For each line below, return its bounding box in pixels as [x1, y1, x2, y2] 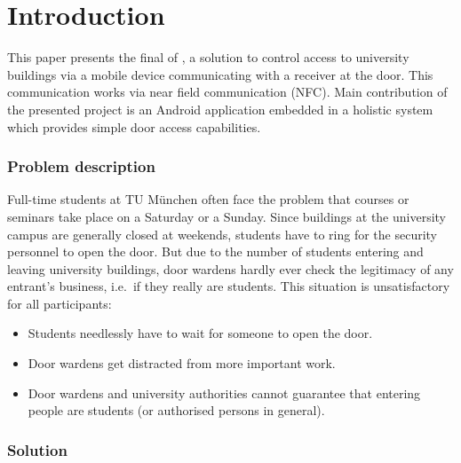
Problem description [7, 155, 155, 177]
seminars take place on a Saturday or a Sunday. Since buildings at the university [7, 207, 447, 225]
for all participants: [7, 294, 112, 312]
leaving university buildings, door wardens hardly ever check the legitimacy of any [7, 259, 454, 278]
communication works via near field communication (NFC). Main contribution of [7, 82, 448, 101]
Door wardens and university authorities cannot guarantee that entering [28, 383, 421, 402]
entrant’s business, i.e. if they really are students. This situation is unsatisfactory [7, 277, 450, 295]
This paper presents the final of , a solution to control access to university [7, 48, 409, 67]
